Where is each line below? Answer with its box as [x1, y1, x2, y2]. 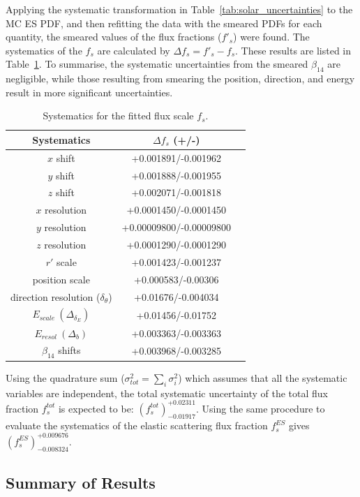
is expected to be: [58, 401, 134, 415]
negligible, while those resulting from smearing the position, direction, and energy [6, 71, 355, 86]
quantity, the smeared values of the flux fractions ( [6, 29, 222, 44]
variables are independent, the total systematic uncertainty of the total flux [6, 385, 328, 400]
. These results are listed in [235, 43, 352, 57]
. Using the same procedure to [195, 401, 325, 415]
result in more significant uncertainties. [6, 84, 173, 99]
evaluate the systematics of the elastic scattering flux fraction [6, 418, 268, 433]
